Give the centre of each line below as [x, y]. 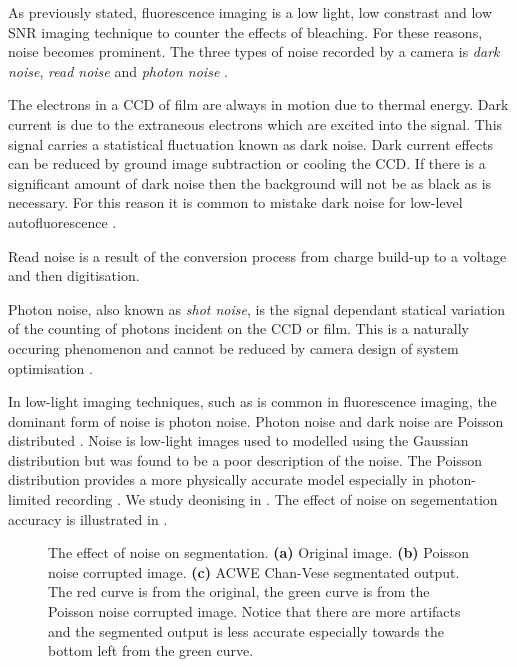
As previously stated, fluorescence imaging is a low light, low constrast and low [250, 12]
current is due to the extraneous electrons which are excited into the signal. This [255, 123]
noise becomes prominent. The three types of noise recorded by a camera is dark [254, 51]
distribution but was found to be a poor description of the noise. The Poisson [245, 459]
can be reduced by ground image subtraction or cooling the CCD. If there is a [247, 163]
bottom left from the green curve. [151, 650]
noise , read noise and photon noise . [118, 70]
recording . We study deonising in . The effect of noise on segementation [276, 499]
